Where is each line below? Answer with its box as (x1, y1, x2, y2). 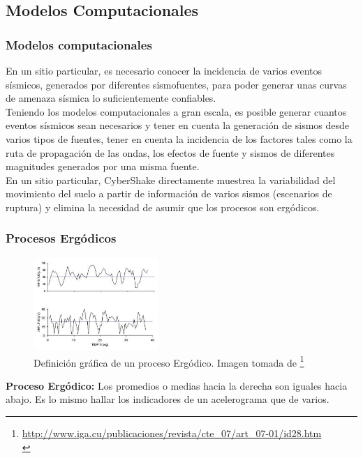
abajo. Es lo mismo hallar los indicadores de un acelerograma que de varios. (6, 392, 329, 406)
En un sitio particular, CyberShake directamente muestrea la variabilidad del (6, 172, 336, 187)
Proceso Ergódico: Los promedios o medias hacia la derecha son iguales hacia (6, 378, 348, 392)
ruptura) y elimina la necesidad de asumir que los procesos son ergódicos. (6, 199, 320, 214)
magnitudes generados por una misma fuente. (6, 159, 200, 174)
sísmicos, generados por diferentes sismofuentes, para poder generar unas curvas (6, 77, 347, 91)
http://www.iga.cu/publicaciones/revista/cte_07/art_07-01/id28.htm (22, 426, 322, 441)
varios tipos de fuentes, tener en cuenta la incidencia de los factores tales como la (6, 131, 353, 146)
